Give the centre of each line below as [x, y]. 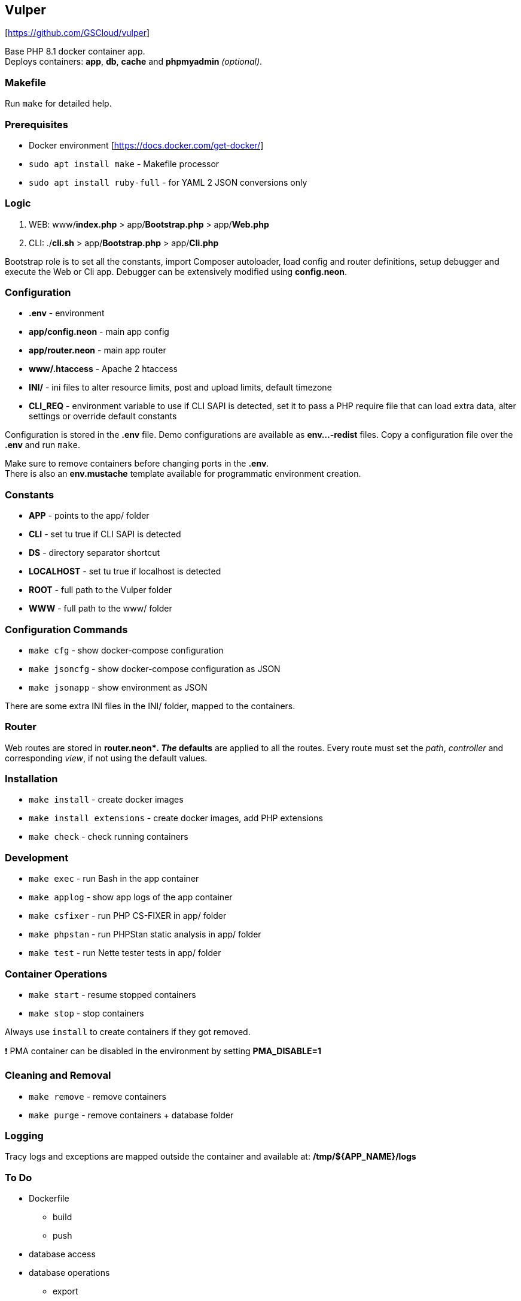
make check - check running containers [109, 837]
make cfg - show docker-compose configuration [126, 650]
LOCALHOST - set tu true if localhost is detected [125, 571]
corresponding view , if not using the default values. [106, 758]
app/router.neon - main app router [98, 350]
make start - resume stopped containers [112, 994]
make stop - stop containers [86, 1013]
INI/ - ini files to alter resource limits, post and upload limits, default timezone [180, 388]
